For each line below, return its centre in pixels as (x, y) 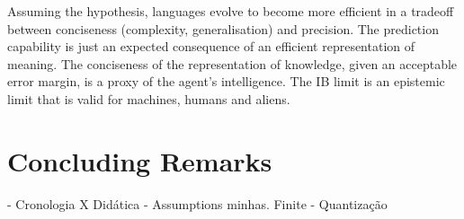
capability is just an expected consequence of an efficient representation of (211, 46)
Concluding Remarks (140, 160)
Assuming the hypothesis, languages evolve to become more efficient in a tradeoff (231, 11)
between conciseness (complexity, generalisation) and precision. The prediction (223, 28)
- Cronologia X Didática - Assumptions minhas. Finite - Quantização (197, 203)
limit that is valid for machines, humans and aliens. (149, 98)
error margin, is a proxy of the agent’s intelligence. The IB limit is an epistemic (226, 81)
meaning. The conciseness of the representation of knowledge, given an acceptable (232, 63)
